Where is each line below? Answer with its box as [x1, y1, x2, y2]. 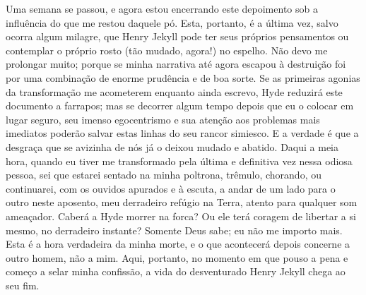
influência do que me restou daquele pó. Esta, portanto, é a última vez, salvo [6, 15, 338, 30]
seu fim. [6, 277, 40, 292]
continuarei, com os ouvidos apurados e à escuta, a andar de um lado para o [6, 181, 336, 195]
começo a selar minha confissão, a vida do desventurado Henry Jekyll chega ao [6, 264, 346, 279]
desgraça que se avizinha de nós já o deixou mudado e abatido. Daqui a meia [6, 139, 339, 154]
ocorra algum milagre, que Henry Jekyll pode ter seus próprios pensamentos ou [6, 29, 349, 44]
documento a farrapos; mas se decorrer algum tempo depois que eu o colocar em [6, 98, 354, 113]
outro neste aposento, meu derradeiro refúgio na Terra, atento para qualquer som [6, 195, 358, 210]
